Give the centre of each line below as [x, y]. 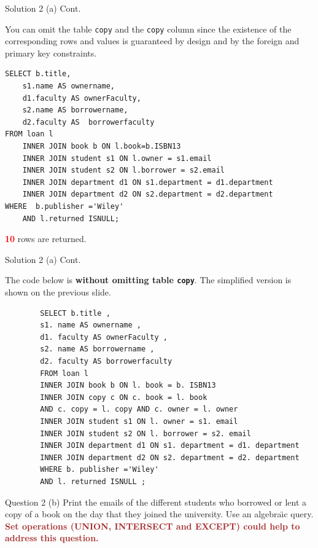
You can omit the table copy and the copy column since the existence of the [148, 29]
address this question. [52, 538]
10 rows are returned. [46, 239]
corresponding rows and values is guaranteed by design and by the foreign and [152, 41]
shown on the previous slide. [58, 292]
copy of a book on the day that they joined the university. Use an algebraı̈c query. [159, 514]
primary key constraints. [51, 53]
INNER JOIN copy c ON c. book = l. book [124, 397]
